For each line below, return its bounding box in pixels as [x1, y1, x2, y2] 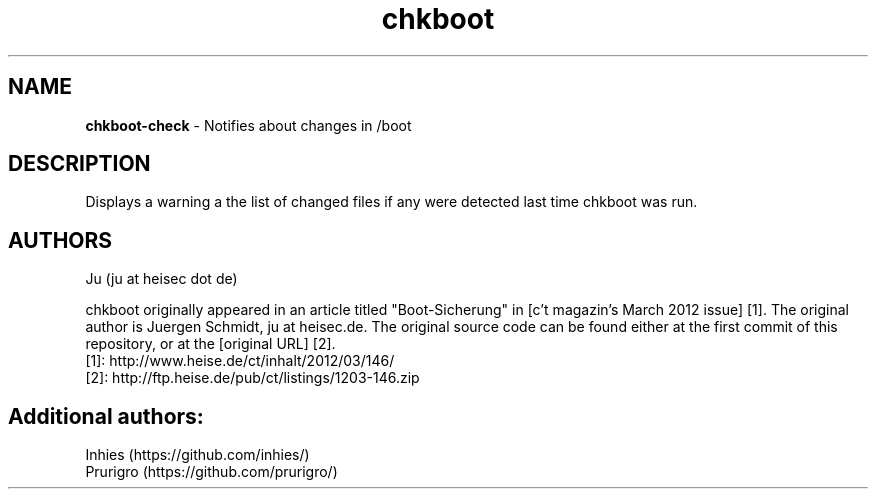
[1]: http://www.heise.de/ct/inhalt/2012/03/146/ [85, 352, 395, 370]
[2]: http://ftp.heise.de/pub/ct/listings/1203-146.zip [85, 369, 420, 387]
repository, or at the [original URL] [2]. [85, 335, 336, 353]
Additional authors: [8, 403, 204, 429]
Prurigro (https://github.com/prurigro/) [85, 463, 338, 481]
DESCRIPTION [8, 151, 151, 177]
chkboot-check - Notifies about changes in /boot [85, 116, 412, 134]
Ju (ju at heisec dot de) [85, 270, 238, 288]
